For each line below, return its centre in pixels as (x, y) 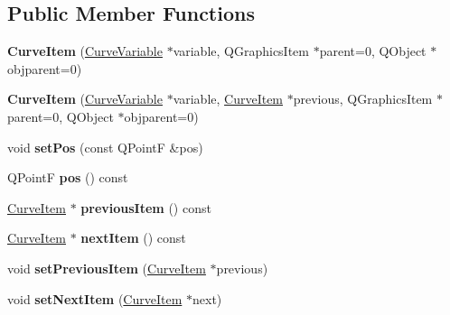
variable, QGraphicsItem (241, 51)
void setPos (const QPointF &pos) (105, 147)
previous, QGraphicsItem (363, 99)
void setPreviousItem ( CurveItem (107, 268)
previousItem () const (146, 207)
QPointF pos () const (68, 177)
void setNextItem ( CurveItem (95, 298)
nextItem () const (133, 238)
